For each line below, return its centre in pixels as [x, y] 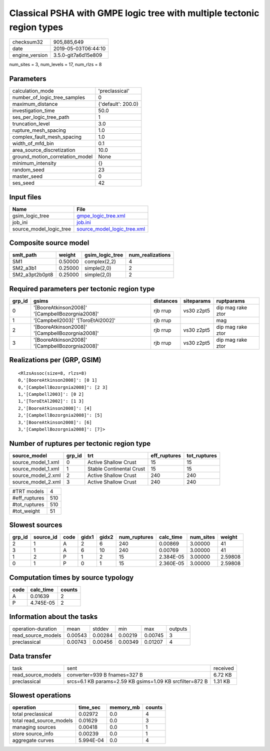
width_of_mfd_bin [33, 144]
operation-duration [34, 629]
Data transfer [30, 656]
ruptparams [230, 301]
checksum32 [28, 42]
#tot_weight [26, 511]
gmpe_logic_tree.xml [101, 215]
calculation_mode [33, 91]
